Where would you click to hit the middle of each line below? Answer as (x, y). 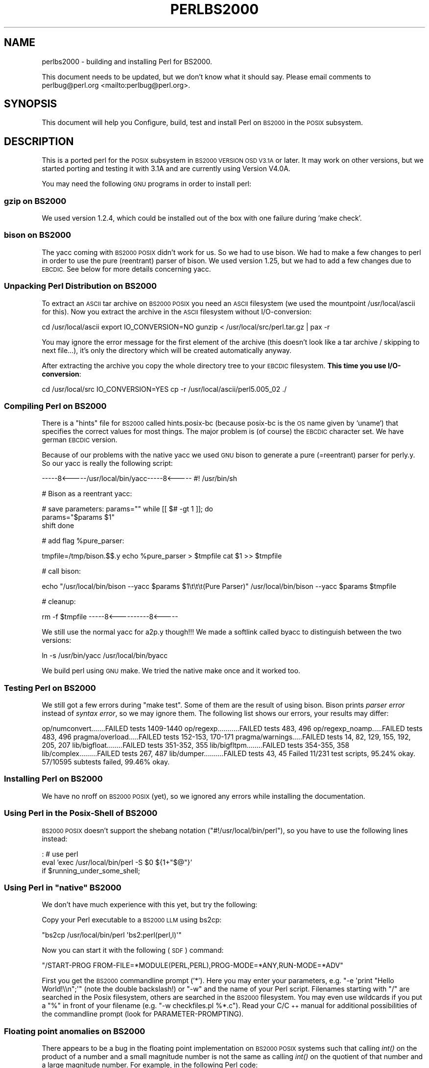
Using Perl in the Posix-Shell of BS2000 (81, 813)
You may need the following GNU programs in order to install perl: (147, 184)
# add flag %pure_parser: (83, 541)
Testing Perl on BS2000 (50, 688)
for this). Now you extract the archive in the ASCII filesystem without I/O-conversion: (177, 311)
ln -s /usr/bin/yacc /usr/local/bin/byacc (105, 656)
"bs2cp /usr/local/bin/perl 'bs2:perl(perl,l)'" (112, 935)
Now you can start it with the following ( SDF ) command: (133, 950)
